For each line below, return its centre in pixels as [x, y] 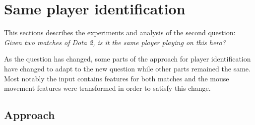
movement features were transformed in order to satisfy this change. [107, 88]
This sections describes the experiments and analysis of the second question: [120, 32]
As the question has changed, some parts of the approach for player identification [127, 59]
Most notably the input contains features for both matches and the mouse [117, 78]
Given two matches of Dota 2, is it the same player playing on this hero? [115, 42]
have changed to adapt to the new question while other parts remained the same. [127, 68]
